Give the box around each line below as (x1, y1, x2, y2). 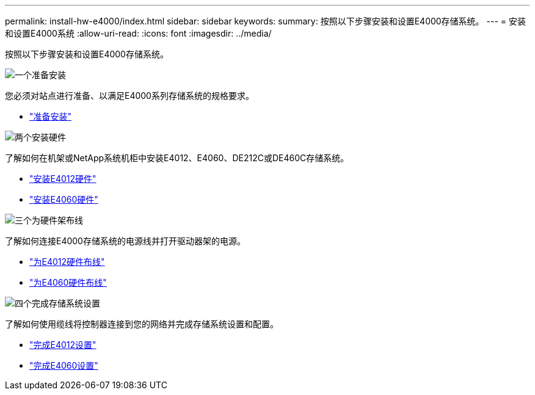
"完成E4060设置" (29, 360, 98, 371)
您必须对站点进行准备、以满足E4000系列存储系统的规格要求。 (5, 90, 254, 101)
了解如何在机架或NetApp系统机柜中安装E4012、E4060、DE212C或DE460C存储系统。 (5, 153, 349, 163)
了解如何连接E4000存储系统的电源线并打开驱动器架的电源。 (5, 236, 246, 246)
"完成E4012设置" (29, 339, 96, 350)
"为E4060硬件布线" (29, 277, 107, 288)
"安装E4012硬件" (29, 173, 96, 184)
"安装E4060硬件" (29, 194, 98, 205)
